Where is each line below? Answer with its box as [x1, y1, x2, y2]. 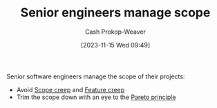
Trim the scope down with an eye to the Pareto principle [16, 93, 176, 101]
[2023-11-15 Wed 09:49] [80, 41, 150, 49]
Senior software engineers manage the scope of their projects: [6, 72, 185, 80]
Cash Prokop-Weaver [84, 28, 147, 36]
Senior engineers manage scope [20, 5, 211, 21]
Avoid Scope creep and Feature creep [16, 85, 125, 94]
